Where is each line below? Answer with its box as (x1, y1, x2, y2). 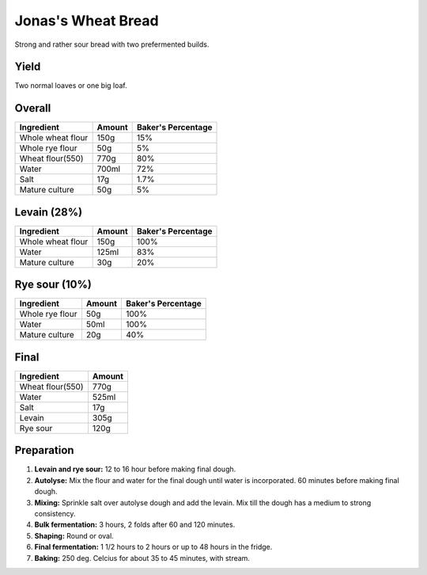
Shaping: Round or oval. (34, 531, 114, 540)
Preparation (14, 444, 74, 457)
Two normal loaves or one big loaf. (14, 81, 128, 90)
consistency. (34, 508, 76, 518)
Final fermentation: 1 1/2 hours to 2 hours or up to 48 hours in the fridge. (34, 543, 273, 552)
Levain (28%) (14, 205, 83, 219)
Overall (14, 101, 51, 115)
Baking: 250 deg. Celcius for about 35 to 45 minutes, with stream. (34, 553, 251, 562)
